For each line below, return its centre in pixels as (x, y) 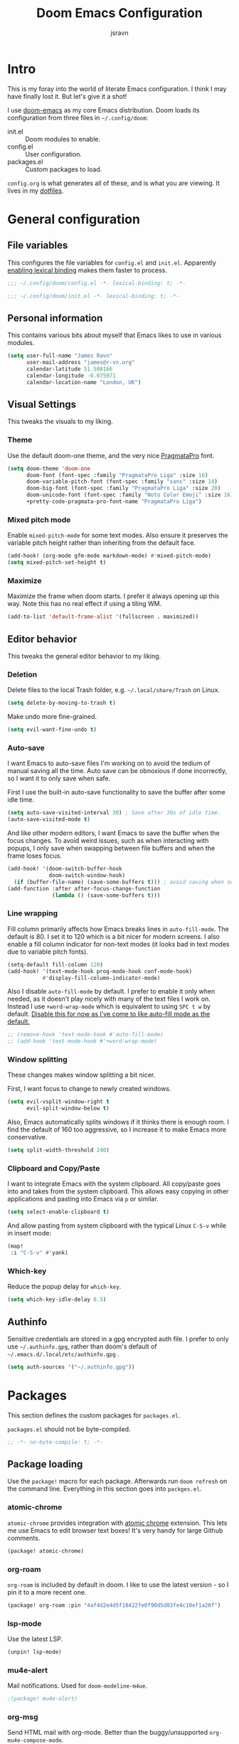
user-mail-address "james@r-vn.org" (80, 363)
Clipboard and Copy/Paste (54, 1168)
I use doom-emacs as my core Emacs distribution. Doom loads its (103, 110)
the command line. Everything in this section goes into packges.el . (105, 1489)
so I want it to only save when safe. (59, 778)
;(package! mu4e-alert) (43, 1699)
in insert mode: (30, 1233)
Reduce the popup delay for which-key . (64, 1287)
